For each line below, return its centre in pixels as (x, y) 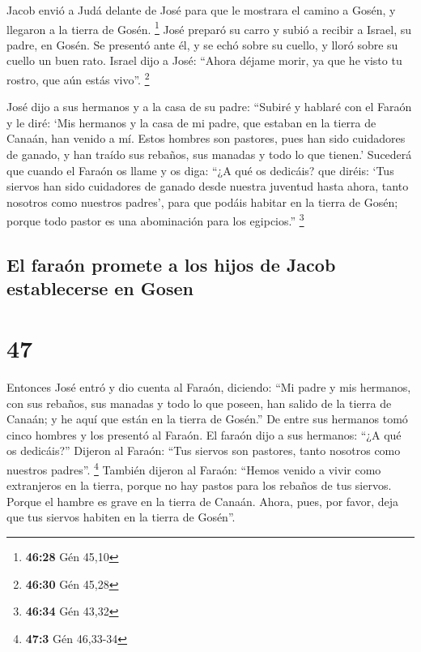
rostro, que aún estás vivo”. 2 (78, 78)
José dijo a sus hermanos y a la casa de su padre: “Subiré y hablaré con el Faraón (209, 107)
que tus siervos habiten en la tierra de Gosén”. (121, 517)
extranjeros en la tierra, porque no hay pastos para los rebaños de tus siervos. (199, 485)
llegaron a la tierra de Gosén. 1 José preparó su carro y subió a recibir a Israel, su (209, 28)
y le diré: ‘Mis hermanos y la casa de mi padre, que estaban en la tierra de (191, 122)
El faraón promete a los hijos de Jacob (171, 265)
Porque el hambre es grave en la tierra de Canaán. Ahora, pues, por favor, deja (203, 501)
